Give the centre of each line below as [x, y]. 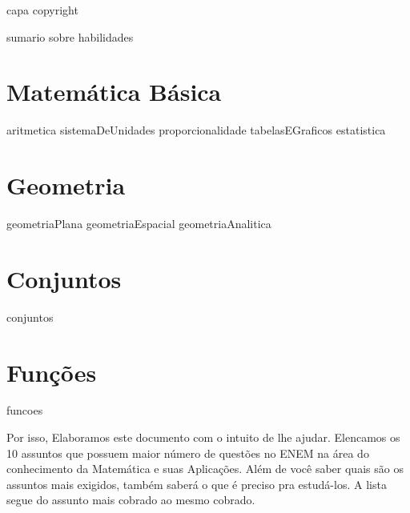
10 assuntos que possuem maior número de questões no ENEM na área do [188, 453]
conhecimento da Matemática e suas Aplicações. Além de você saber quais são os [205, 469]
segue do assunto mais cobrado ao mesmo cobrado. [131, 500]
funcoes [25, 410]
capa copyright [42, 10]
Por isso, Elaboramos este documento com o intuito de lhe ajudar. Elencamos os [203, 437]
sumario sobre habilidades [70, 36]
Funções [52, 372]
